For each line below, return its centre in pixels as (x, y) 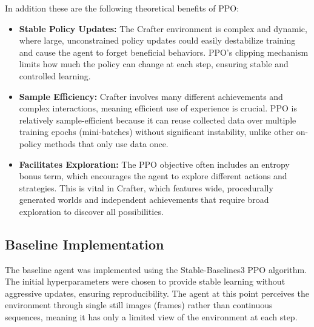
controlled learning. (55, 75)
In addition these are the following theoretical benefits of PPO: (122, 8)
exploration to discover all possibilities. (91, 211)
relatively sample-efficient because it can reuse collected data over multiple (158, 120)
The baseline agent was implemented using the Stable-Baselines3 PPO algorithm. (156, 269)
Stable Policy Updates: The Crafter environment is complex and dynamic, (163, 28)
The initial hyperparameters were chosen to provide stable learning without (145, 281)
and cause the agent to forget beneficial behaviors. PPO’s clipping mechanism (164, 52)
